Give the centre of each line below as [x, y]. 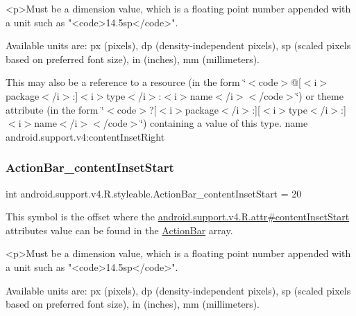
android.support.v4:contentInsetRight [85, 136]
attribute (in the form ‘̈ [55, 109]
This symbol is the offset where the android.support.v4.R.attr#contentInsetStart [178, 217]
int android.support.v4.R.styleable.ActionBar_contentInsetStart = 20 [154, 193]
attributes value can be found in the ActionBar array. [119, 230]
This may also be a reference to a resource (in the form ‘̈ [126, 82]
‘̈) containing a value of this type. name [224, 123]
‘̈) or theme [320, 95]
